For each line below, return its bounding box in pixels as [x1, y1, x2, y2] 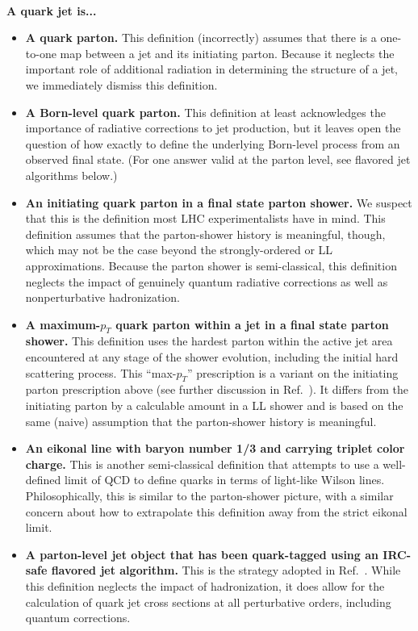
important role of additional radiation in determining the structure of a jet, [25, 61, 399, 77]
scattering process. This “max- [25, 364, 177, 381]
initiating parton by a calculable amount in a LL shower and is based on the [25, 397, 403, 414]
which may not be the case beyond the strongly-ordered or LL [25, 241, 333, 258]
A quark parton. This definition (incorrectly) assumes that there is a [25, 29, 377, 46]
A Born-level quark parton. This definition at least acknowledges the [25, 103, 386, 120]
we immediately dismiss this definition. [25, 76, 218, 93]
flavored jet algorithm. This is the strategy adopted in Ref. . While [51, 562, 401, 579]
